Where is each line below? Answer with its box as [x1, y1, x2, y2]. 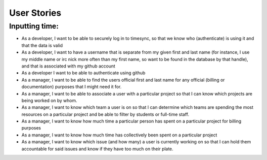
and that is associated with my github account [21, 63, 116, 69]
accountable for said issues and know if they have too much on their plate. [21, 146, 174, 152]
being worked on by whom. [21, 97, 78, 103]
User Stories [9, 7, 61, 18]
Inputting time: [9, 22, 59, 31]
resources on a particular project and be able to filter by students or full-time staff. [21, 111, 189, 117]
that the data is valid [21, 42, 63, 48]
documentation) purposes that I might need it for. [21, 84, 122, 90]
